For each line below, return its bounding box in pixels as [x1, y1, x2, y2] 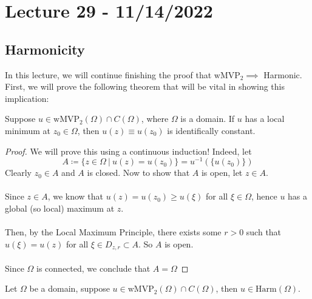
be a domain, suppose [29, 282, 110, 295]
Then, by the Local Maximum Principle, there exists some [5, 226, 222, 238]
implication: [5, 92, 49, 104]
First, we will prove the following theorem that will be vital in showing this [5, 80, 285, 93]
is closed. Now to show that [87, 166, 190, 179]
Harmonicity [5, 39, 85, 58]
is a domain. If [180, 112, 235, 125]
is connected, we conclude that [36, 261, 151, 274]
